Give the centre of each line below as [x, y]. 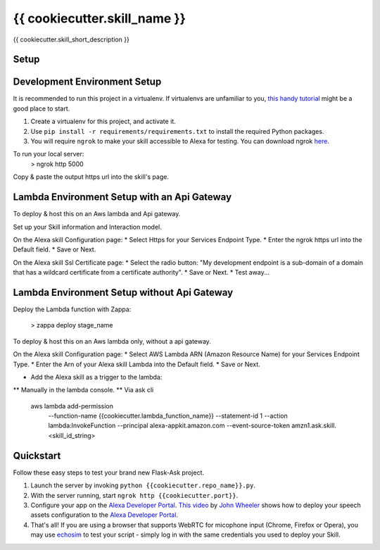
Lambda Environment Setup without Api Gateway [123, 292]
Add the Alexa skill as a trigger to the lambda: [96, 377]
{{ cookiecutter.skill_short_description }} [71, 39]
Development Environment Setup [87, 82]
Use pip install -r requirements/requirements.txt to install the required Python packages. [177, 131]
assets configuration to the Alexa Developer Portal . [104, 515]
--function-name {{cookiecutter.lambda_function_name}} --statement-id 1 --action [168, 416]
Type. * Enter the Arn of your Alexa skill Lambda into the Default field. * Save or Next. [137, 364]
